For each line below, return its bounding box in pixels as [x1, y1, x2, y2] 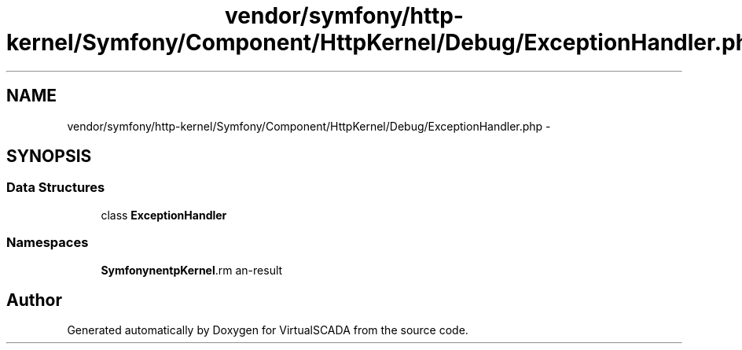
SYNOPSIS [6, 146, 92, 167]
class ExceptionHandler [101, 208, 227, 222]
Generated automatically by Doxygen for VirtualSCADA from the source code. [67, 323, 468, 337]
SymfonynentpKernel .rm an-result [101, 263, 283, 277]
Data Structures [6, 179, 105, 196]
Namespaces [6, 234, 89, 251]
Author [6, 289, 62, 310]
